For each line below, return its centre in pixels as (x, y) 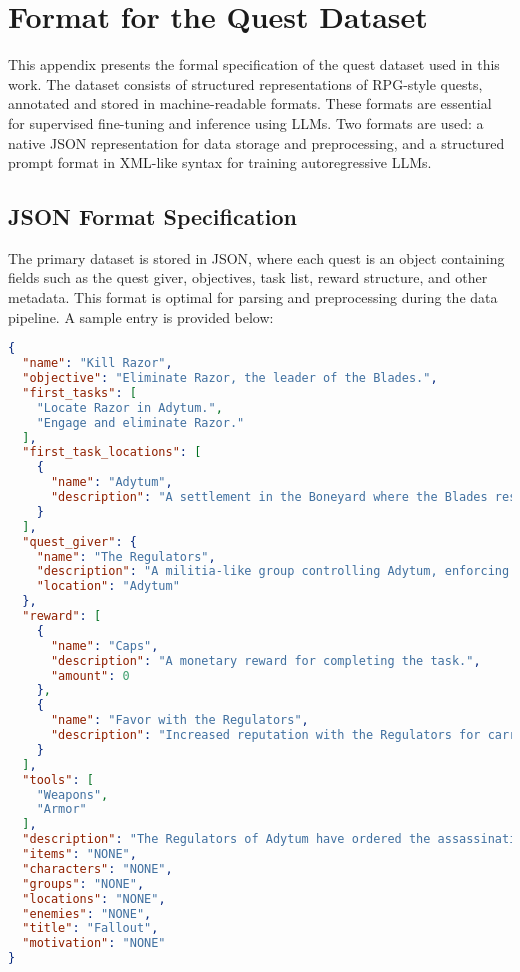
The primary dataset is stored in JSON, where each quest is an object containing (256, 257)
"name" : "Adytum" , (111, 482)
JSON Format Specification (152, 216)
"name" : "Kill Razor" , (97, 363)
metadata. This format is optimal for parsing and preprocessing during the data (253, 297)
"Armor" (61, 809)
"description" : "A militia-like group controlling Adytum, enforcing (273, 571)
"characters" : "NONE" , (97, 868)
